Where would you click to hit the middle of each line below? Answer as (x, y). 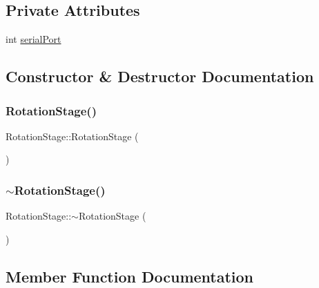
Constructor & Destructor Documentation (160, 76)
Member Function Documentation (130, 276)
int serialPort (33, 39)
